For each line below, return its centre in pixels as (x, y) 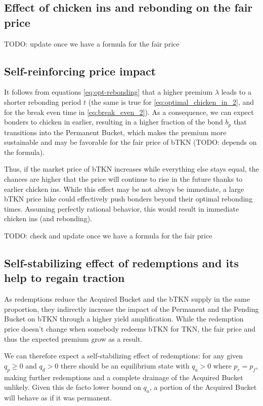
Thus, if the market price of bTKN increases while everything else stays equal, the (131, 169)
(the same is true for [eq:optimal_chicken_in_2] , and (171, 101)
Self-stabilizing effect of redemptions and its (122, 262)
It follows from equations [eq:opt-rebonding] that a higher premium (108, 92)
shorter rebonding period (43, 101)
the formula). (25, 152)
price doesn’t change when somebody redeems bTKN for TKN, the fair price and (130, 328)
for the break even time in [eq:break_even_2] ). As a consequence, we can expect (129, 112)
